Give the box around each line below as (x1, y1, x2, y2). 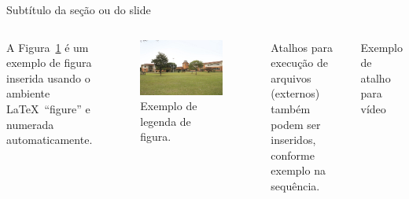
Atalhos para (271, 39, 333, 55)
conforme (271, 146, 315, 163)
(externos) (271, 85, 320, 101)
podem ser (271, 116, 321, 132)
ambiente (6, 85, 50, 101)
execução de (271, 54, 329, 71)
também (271, 100, 311, 116)
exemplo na (271, 162, 326, 179)
